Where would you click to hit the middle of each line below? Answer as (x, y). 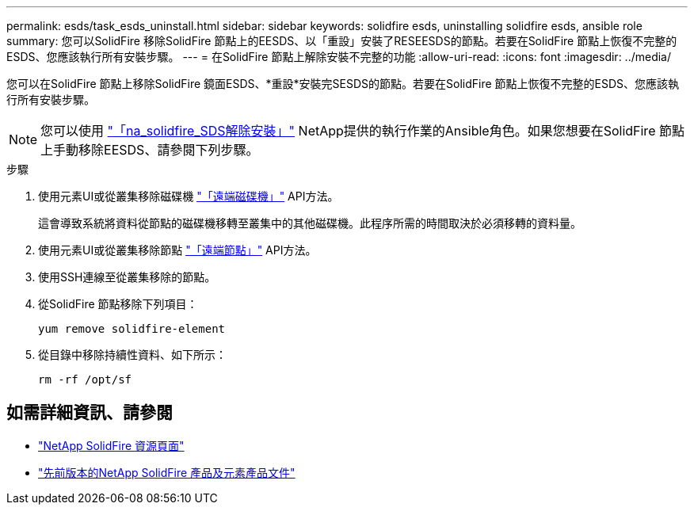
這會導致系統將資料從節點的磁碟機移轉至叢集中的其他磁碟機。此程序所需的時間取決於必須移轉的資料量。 (310, 223)
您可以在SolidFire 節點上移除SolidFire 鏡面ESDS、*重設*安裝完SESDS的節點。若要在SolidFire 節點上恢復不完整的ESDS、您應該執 (343, 84)
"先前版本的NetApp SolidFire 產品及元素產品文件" (167, 472)
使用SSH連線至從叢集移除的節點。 (127, 277)
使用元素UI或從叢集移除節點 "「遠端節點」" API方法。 (177, 250)
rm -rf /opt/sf (85, 379)
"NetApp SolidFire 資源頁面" (111, 445)
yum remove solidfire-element (132, 329)
